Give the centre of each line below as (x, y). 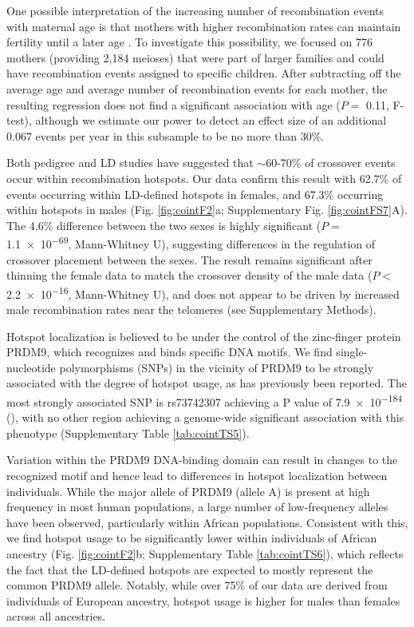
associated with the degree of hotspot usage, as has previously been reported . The (207, 383)
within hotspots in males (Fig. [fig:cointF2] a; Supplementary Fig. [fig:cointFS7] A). (207, 210)
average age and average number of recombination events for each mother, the (197, 88)
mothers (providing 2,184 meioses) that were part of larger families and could (195, 57)
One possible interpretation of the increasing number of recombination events (195, 10)
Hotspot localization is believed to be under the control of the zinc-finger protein (204, 336)
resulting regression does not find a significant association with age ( (173, 104)
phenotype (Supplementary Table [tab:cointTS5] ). (128, 433)
